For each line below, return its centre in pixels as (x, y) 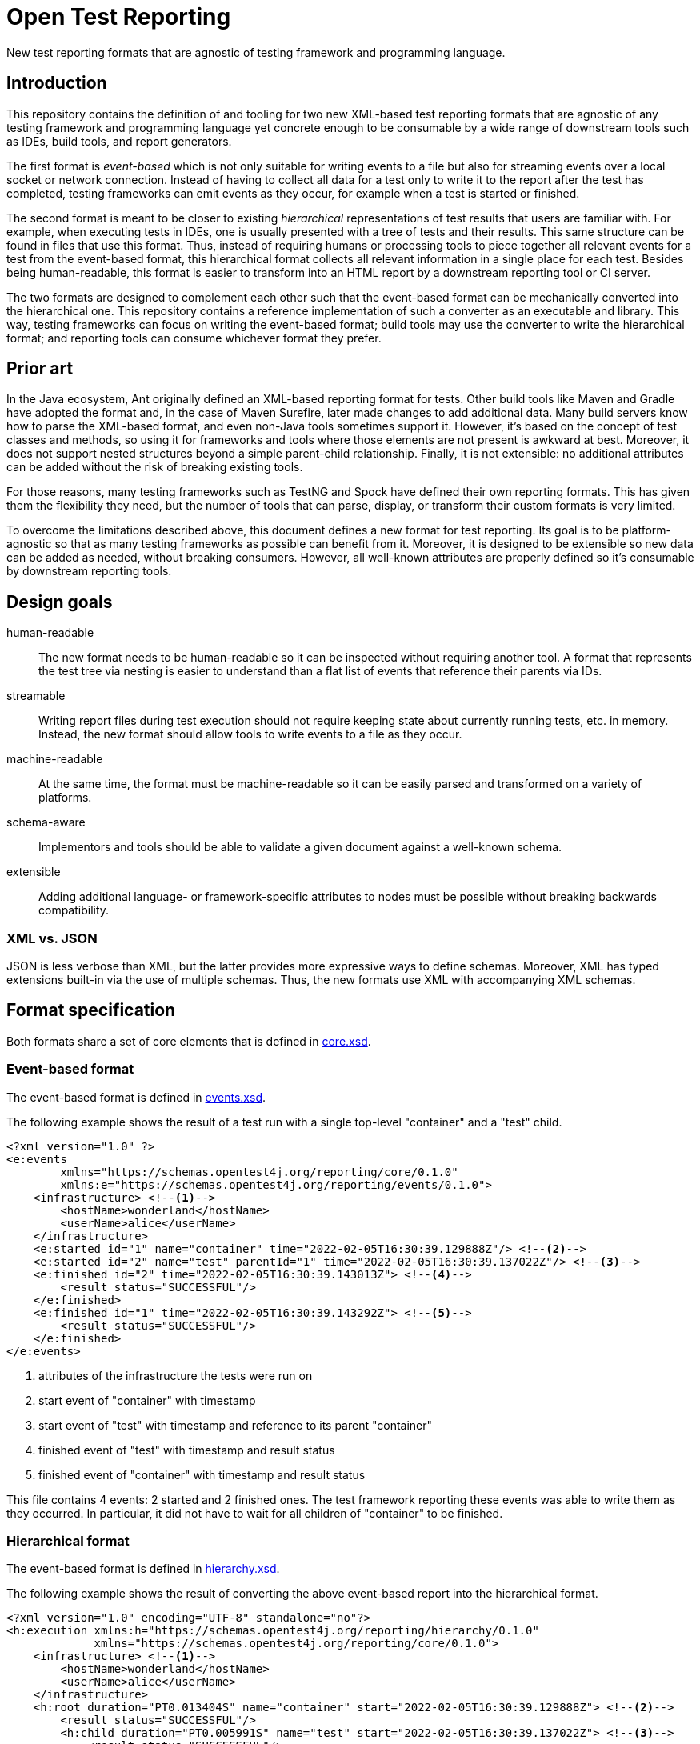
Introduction (57, 83)
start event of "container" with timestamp (147, 1400)
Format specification (91, 1010)
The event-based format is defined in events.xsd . (136, 1097)
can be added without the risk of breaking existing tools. (155, 467)
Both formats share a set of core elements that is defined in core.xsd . (189, 1041)
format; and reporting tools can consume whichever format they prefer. (194, 338)
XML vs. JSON (52, 938)
